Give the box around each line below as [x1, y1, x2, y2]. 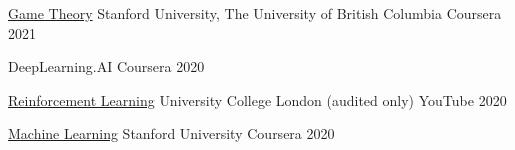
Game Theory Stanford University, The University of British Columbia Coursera [8, 3, 502, 23]
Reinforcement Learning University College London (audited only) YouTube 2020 [8, 89, 507, 110]
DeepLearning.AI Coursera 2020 [8, 56, 205, 77]
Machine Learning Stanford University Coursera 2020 [8, 123, 335, 144]
